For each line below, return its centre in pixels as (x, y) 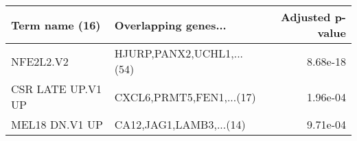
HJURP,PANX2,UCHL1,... (179, 53)
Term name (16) (56, 25)
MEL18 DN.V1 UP (57, 124)
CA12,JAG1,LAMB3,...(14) (180, 124)
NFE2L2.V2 (40, 61)
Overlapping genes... (170, 25)
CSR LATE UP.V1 (57, 89)
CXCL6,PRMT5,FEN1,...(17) (185, 97)
